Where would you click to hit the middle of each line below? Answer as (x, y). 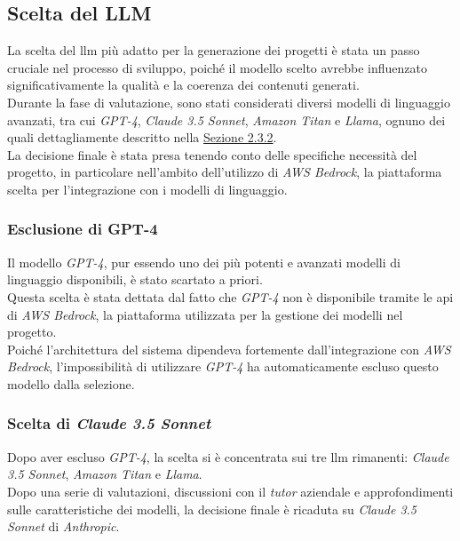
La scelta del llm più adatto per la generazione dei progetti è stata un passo (214, 50)
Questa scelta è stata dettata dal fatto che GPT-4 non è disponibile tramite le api (230, 296)
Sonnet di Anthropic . (63, 526)
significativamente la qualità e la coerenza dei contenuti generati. (183, 85)
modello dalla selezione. (71, 383)
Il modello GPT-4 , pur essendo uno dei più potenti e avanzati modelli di (204, 262)
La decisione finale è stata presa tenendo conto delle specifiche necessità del (212, 154)
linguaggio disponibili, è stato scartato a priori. (135, 279)
